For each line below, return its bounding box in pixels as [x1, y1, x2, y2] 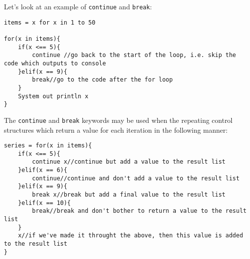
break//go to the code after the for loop [32, 76, 173, 84]
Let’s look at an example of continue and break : [4, 1, 152, 11]
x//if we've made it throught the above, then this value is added [18, 232, 243, 239]
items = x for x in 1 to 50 [4, 19, 96, 26]
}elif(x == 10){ [18, 199, 71, 206]
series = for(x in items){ [4, 142, 92, 149]
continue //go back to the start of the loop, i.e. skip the [32, 52, 236, 59]
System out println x [18, 92, 88, 100]
